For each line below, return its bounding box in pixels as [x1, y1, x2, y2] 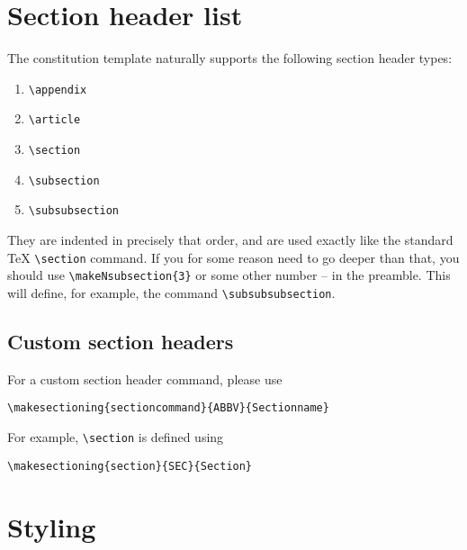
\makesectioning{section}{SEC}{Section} [7, 459, 253, 473]
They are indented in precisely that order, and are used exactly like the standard [7, 230, 454, 248]
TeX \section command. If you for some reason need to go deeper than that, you [7, 248, 460, 266]
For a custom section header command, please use [7, 369, 283, 388]
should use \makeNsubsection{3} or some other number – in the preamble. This [7, 266, 451, 284]
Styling [7, 508, 96, 545]
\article [28, 113, 81, 127]
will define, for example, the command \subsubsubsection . [7, 283, 336, 302]
